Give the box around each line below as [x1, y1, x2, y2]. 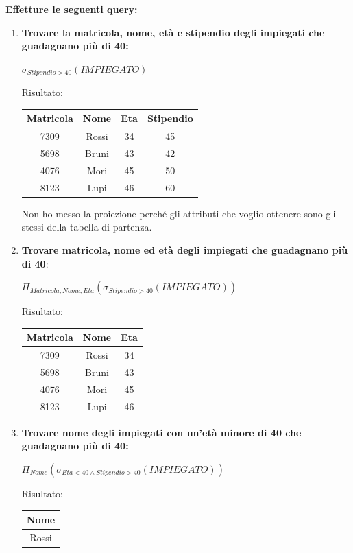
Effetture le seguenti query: [5, 2, 138, 16]
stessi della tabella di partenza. [21, 220, 152, 234]
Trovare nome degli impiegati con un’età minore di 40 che [21, 425, 302, 439]
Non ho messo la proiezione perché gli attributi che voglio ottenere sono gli [21, 206, 337, 220]
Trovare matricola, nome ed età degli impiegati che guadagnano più [21, 242, 348, 257]
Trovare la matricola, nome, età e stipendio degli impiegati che [21, 25, 325, 39]
